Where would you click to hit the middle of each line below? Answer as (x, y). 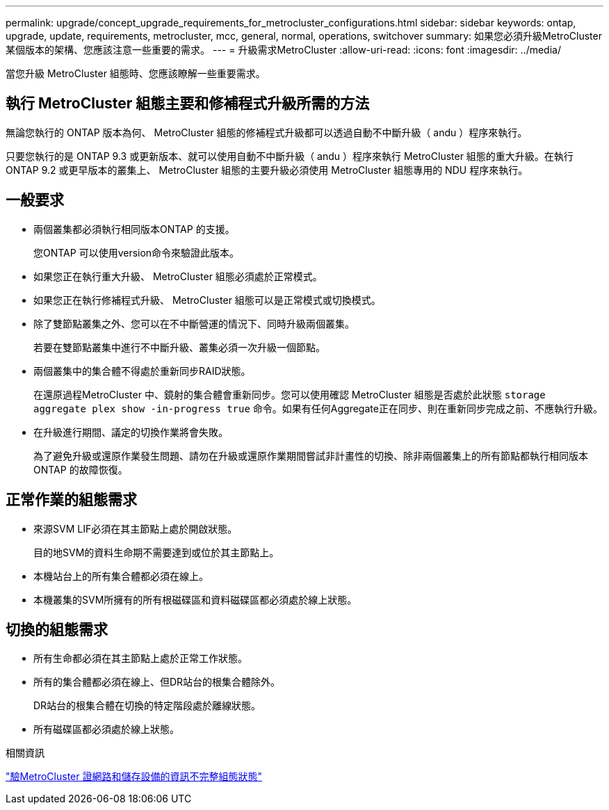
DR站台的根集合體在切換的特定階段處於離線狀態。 (147, 706)
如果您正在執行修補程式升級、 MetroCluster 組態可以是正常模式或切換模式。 (207, 300)
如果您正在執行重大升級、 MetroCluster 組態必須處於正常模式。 (178, 276)
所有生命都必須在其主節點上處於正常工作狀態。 (140, 658)
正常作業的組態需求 (71, 500)
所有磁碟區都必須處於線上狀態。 (106, 729)
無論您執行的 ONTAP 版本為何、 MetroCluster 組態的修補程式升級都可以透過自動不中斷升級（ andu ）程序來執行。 (267, 132)
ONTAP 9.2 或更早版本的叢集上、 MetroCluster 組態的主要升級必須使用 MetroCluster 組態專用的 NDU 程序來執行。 (267, 170)
